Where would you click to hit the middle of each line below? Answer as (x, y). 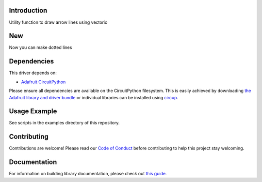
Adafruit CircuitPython (43, 82)
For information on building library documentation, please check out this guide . (88, 174)
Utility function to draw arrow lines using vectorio (58, 22)
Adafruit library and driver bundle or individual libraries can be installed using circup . (94, 97)
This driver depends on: (33, 73)
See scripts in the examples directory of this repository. (64, 123)
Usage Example (33, 111)
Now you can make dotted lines (41, 47)
